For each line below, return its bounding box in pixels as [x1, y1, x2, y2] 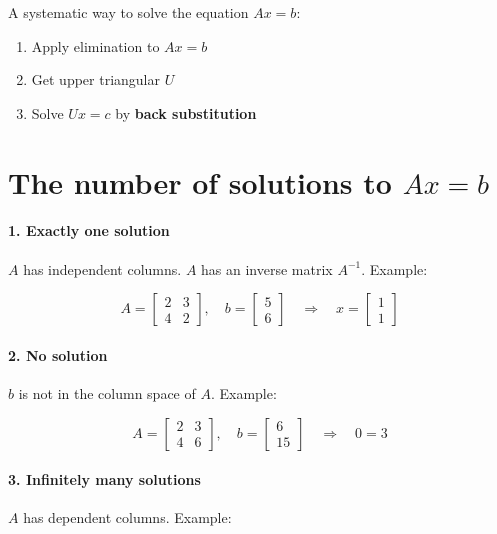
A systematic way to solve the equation [8, 2, 249, 22]
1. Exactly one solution [8, 220, 170, 241]
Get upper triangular [31, 69, 160, 90]
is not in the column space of [18, 382, 196, 403]
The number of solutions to [8, 161, 392, 202]
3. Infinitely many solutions [8, 469, 201, 490]
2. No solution [8, 344, 108, 365]
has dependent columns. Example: [23, 507, 232, 528]
